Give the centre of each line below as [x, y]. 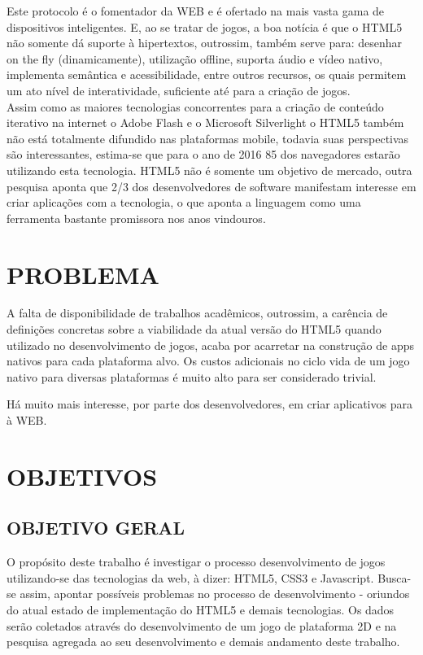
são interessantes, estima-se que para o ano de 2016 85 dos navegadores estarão [203, 154]
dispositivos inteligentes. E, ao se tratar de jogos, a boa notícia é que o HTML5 [205, 26]
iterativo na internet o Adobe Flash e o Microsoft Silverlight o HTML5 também [205, 122]
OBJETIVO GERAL [96, 528]
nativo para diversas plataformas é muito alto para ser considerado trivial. [192, 376]
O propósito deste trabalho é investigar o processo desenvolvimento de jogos [196, 562]
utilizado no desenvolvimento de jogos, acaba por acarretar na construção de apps [211, 345]
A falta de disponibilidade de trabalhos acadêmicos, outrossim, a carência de [197, 313]
